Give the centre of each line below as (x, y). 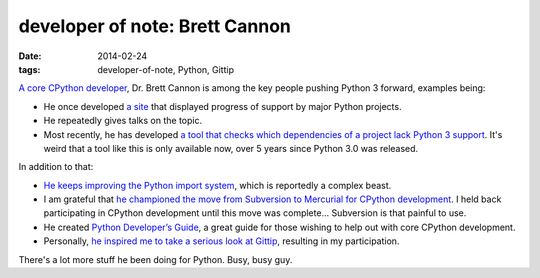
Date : (30, 56)
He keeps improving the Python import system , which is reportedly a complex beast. (217, 185)
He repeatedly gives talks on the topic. (123, 121)
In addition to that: (56, 167)
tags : (29, 69)
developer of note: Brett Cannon (155, 26)
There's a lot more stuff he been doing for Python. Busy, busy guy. (155, 259)
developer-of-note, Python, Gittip (166, 69)
